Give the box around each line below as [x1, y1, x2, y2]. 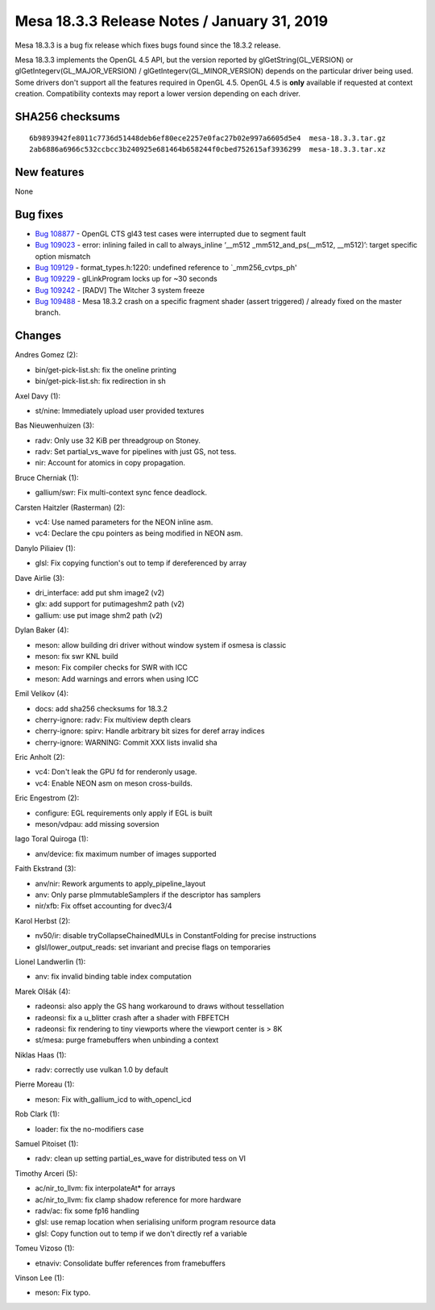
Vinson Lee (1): [14, 1273, 64, 1283]
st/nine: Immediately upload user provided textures [35, 406, 205, 415]
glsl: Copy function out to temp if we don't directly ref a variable [35, 1229, 247, 1238]
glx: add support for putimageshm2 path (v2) [35, 599, 185, 609]
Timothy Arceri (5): [14, 1168, 78, 1178]
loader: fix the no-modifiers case [35, 1124, 144, 1133]
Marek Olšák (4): [14, 987, 71, 996]
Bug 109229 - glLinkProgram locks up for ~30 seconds [35, 274, 217, 284]
